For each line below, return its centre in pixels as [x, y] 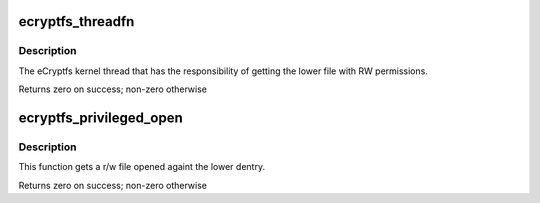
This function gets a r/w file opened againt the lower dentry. [141, 167]
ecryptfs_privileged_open [101, 117]
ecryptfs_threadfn [76, 21]
